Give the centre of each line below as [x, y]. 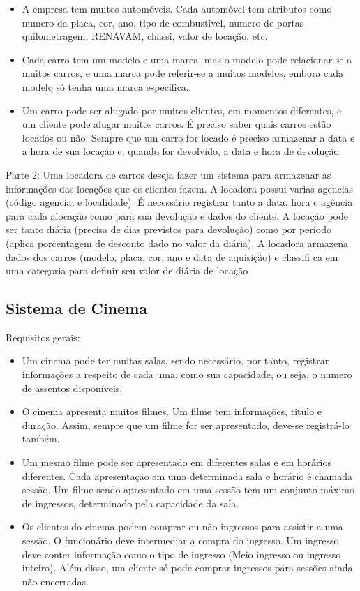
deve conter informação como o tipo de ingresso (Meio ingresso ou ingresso [181, 554]
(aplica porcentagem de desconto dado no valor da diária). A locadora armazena [177, 242]
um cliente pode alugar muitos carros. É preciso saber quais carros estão [177, 124]
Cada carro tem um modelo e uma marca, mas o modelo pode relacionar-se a [187, 59]
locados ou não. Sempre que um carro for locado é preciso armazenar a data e [188, 137]
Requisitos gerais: [43, 337]
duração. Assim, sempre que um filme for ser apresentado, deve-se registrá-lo [186, 425]
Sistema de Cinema [77, 308]
